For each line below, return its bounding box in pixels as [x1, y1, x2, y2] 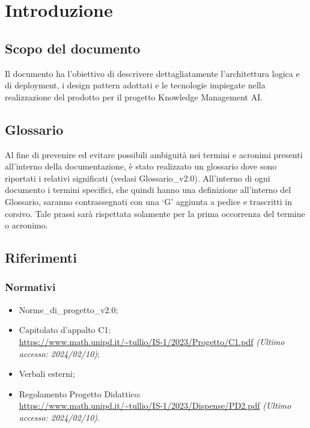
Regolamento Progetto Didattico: [19, 387, 141, 400]
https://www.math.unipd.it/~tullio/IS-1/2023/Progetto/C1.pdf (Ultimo [19, 335, 285, 347]
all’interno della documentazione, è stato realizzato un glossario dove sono [5, 160, 277, 173]
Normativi [5, 280, 56, 295]
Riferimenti [5, 248, 77, 267]
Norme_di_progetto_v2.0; [19, 303, 118, 316]
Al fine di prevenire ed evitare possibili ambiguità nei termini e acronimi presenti [5, 148, 303, 160]
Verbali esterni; [19, 367, 75, 380]
